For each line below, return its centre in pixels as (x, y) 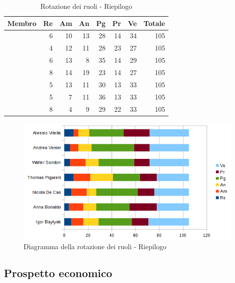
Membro (22, 23)
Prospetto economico (58, 273)
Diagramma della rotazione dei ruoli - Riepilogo (95, 246)
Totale (154, 23)
